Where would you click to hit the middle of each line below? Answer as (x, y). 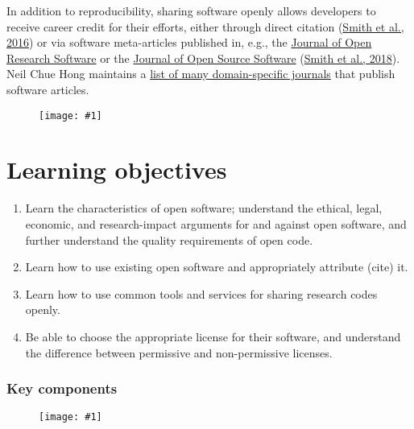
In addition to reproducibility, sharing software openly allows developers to (191, 10)
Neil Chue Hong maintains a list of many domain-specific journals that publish (201, 74)
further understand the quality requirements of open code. (169, 239)
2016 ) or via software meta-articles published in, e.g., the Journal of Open (189, 42)
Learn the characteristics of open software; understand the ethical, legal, (204, 208)
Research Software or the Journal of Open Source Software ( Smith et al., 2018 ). (203, 58)
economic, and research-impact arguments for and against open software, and (216, 223)
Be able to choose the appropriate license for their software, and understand (213, 336)
